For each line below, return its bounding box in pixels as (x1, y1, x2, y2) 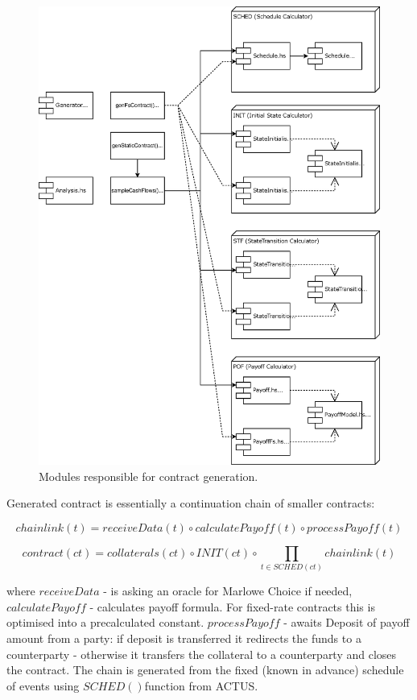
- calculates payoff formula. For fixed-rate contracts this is (89, 598, 375, 615)
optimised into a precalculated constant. (6, 614, 204, 631)
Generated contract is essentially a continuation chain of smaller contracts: (6, 495, 375, 512)
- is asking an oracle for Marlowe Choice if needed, (103, 582, 353, 599)
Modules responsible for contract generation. (39, 467, 258, 484)
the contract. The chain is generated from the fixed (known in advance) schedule (6, 661, 404, 678)
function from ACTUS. (144, 677, 258, 694)
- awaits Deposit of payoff (283, 614, 410, 631)
